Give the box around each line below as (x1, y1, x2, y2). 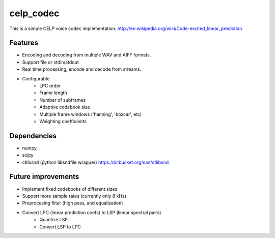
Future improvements (9, 172, 79, 181)
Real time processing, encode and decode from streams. (22, 66, 142, 72)
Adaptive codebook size (39, 104, 90, 110)
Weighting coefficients (39, 118, 87, 124)
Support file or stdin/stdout (22, 59, 79, 65)
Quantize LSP (39, 217, 68, 223)
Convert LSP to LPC (39, 224, 81, 230)
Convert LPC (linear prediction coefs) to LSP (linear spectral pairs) (22, 209, 161, 216)
